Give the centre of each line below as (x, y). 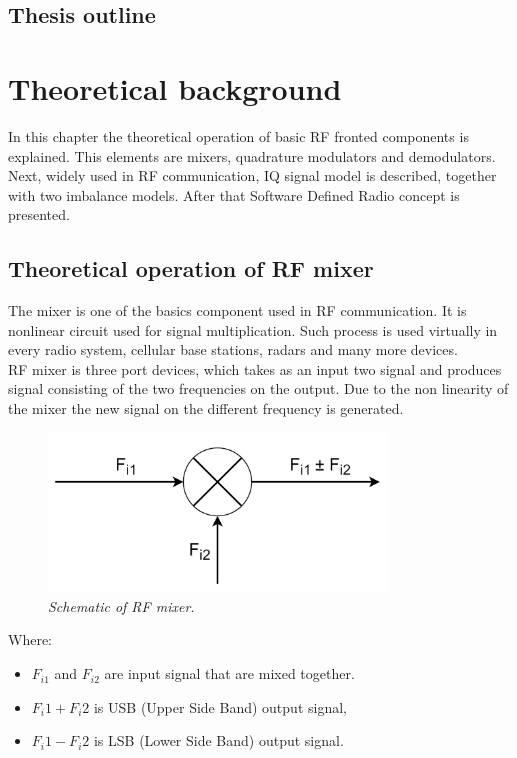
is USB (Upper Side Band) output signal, (220, 706)
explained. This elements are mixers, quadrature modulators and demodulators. (252, 155)
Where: (30, 639)
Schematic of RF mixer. (121, 605)
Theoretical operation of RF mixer (191, 268)
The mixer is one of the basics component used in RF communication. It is (237, 310)
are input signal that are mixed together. (229, 673)
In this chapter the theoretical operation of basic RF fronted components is (238, 135)
